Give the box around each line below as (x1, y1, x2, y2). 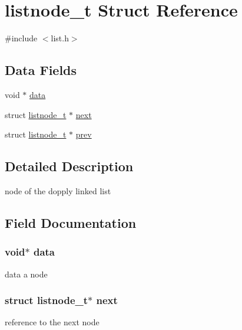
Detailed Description (5, 157, 134, 175)
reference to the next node (5, 316, 100, 328)
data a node (5, 267, 48, 280)
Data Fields (5, 61, 77, 79)
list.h (51, 32, 69, 44)
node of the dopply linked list (5, 184, 111, 197)
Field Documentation (5, 213, 137, 231)
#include (5, 32, 38, 44)
